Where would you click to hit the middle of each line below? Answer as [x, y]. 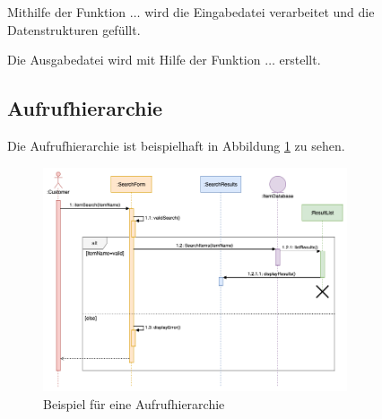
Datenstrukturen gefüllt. [74, 29]
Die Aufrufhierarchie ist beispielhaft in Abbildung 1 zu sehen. [176, 145]
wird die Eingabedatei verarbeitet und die [260, 12]
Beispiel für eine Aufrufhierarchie [134, 404]
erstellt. [300, 60]
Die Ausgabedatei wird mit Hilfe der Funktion [134, 60]
